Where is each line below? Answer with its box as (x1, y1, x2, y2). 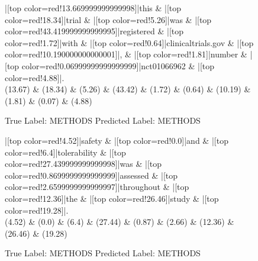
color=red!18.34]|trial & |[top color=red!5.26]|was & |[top (5, 13, 212, 25)
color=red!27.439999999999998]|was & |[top (5, 157, 162, 170)
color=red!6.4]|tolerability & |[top (5, 146, 126, 158)
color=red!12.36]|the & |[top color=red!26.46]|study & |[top (5, 192, 219, 204)
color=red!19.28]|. (5, 204, 69, 216)
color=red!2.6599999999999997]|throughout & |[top (5, 181, 189, 193)
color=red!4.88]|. (5, 71, 64, 83)
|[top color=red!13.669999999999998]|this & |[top (5, 2, 182, 14)
